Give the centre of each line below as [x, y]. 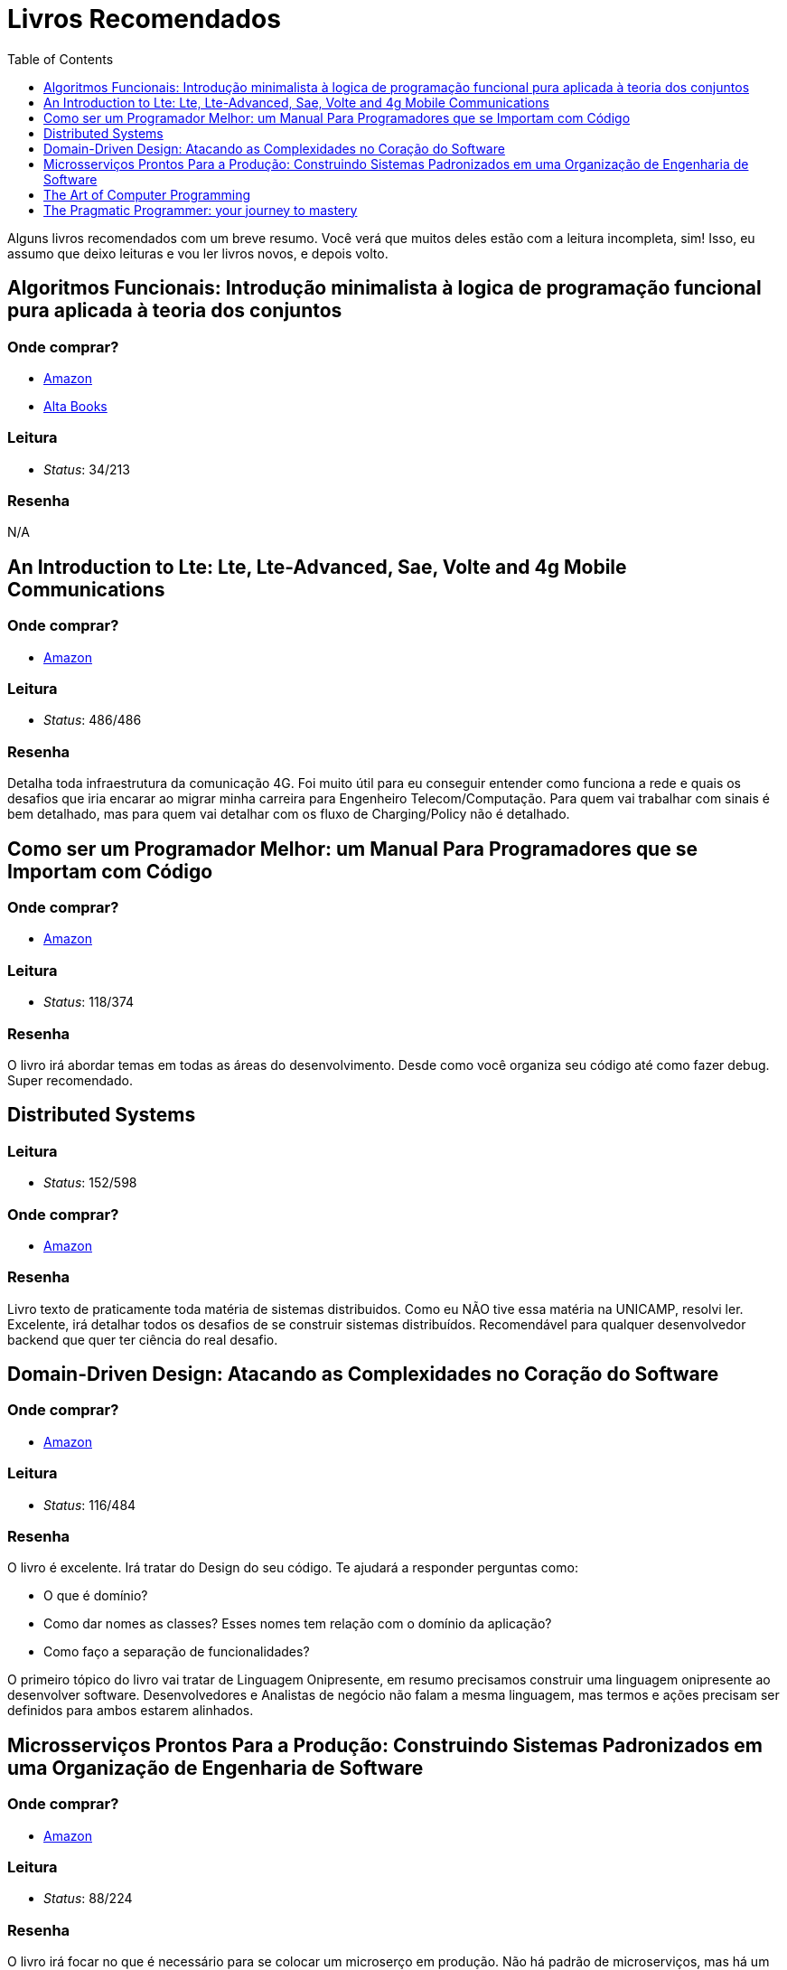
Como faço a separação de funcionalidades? [177, 1652]
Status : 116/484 [90, 1505]
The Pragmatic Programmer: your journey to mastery [201, 210]
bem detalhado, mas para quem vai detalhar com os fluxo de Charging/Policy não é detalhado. [289, 814]
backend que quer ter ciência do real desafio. [143, 1339]
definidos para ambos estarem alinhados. [131, 1711]
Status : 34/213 [87, 469]
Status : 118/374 [89, 1002]
